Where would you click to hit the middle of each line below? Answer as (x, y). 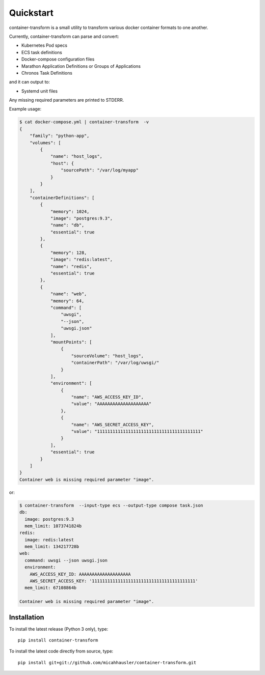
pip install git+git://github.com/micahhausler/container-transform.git (107, 662)
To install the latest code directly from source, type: (61, 651)
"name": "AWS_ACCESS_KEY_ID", (108, 397)
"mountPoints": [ (71, 342)
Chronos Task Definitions (47, 73)
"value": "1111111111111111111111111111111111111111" (137, 432)
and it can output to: (29, 82)
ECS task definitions (42, 52)
